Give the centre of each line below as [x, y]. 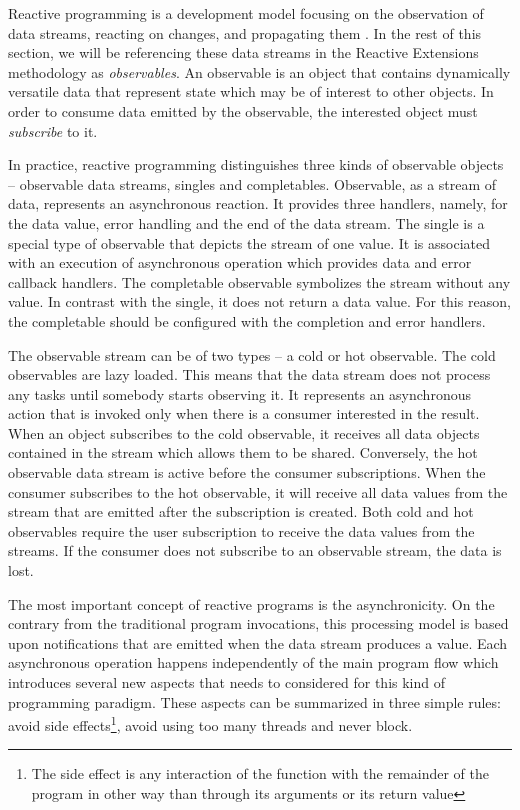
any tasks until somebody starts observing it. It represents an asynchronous [239, 393]
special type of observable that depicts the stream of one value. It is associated [249, 242]
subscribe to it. [53, 130]
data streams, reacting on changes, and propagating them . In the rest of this [245, 32]
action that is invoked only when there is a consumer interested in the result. [244, 413]
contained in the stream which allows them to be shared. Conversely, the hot [243, 452]
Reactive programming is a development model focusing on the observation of [246, 13]
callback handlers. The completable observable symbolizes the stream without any [259, 281]
